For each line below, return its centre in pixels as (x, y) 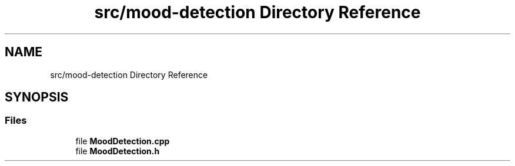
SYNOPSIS (37, 97)
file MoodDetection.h (118, 151)
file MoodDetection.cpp (123, 141)
